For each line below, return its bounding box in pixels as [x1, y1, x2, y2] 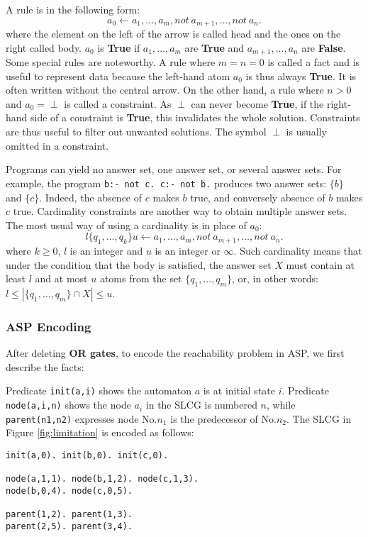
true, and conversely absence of [190, 189, 325, 204]
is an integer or [155, 243, 221, 258]
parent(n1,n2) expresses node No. [6, 411, 157, 426]
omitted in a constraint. [6, 138, 109, 153]
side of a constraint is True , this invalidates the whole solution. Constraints [30, 110, 360, 125]
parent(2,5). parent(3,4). [6, 521, 133, 531]
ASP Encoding [6, 317, 91, 335]
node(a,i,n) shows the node [6, 397, 131, 412]
